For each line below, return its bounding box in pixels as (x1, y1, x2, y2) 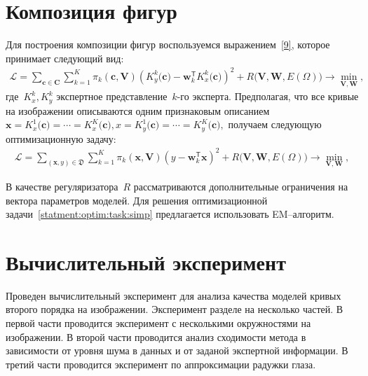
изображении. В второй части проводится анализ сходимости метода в (6, 329, 306, 344)
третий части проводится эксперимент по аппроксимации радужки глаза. (6, 356, 316, 371)
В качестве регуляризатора (6, 179, 118, 193)
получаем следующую (228, 117, 322, 132)
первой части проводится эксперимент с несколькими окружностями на (6, 316, 311, 330)
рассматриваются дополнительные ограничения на (133, 179, 348, 193)
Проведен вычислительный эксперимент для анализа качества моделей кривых (6, 288, 341, 302)
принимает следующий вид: (6, 50, 124, 65)
